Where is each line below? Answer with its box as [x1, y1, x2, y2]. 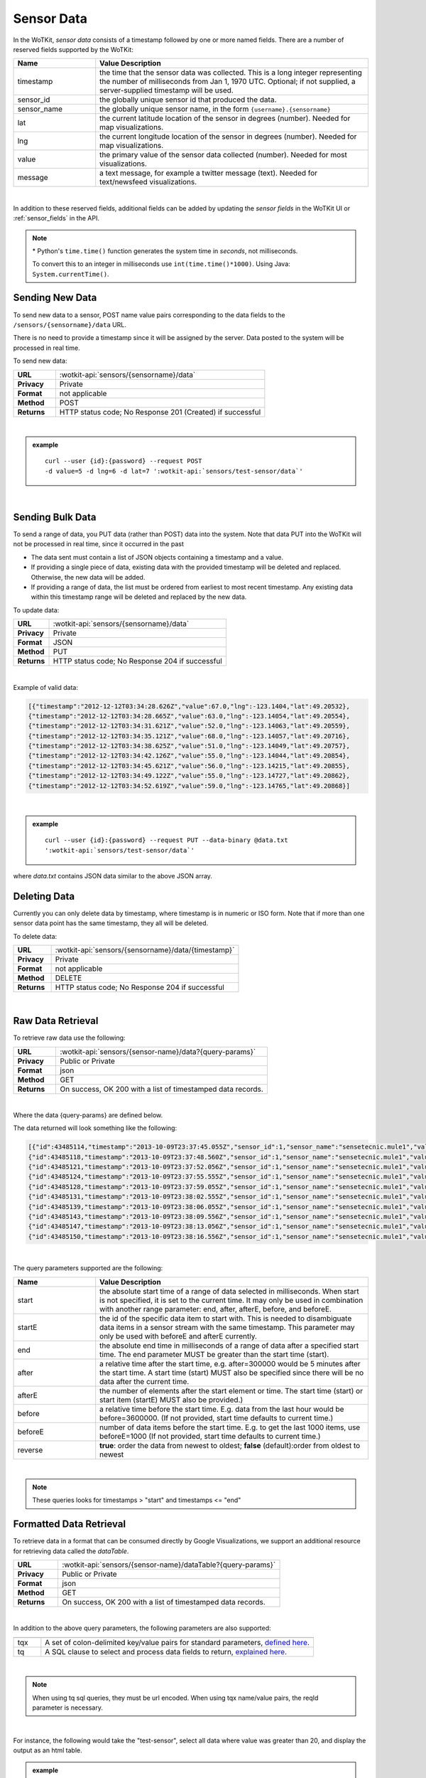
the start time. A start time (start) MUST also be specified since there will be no [99, 1368, 364, 1378]
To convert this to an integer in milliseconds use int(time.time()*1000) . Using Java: [32, 260, 290, 268]
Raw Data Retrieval [13, 1015, 99, 1027]
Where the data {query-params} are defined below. [13, 1110, 163, 1119]
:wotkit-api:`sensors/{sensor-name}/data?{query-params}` [60, 1046, 256, 1056]
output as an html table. [13, 1746, 82, 1755]
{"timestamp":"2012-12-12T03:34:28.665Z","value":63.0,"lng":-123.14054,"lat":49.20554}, [28, 712, 351, 720]
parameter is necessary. [32, 1703, 103, 1712]
